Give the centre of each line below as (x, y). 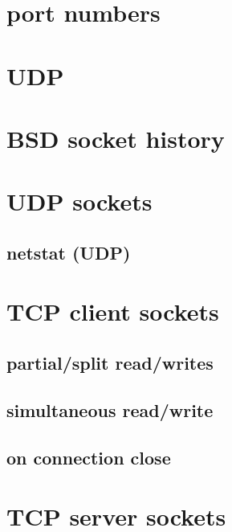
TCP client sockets (113, 311)
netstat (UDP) (69, 252)
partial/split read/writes (110, 363)
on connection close (89, 457)
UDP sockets (79, 201)
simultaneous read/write (110, 409)
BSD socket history (116, 138)
